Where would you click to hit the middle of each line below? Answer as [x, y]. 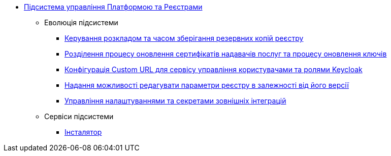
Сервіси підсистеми [79, 116]
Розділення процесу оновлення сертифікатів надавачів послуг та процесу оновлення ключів [226, 54]
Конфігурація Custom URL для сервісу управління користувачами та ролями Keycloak [214, 69]
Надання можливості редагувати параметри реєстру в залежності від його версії [207, 85]
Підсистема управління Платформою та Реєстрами [113, 7]
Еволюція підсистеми [81, 22]
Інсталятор [83, 132]
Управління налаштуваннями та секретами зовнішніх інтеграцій [175, 101]
